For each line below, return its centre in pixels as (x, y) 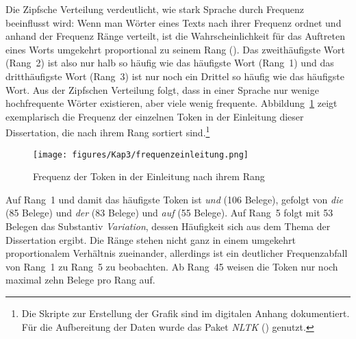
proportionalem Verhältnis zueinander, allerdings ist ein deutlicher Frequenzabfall (177, 253)
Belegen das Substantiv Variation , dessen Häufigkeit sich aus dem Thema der (168, 226)
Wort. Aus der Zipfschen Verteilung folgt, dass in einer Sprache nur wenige (162, 89)
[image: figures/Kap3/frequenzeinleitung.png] (141, 154)
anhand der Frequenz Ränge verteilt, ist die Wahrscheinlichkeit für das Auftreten (175, 36)
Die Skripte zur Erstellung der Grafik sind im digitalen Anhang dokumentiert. (186, 313)
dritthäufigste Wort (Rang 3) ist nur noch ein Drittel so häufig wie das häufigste (175, 76)
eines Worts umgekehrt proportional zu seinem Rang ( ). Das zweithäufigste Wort (176, 49)
